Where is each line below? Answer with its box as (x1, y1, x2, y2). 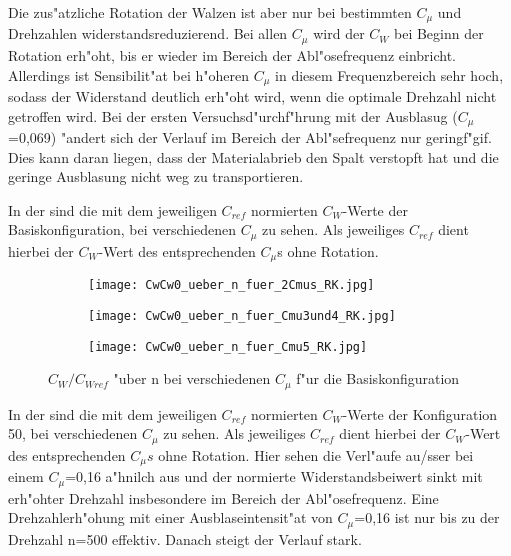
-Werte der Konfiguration (342, 403, 498, 424)
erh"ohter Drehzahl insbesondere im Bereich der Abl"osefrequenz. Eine (8, 487, 439, 508)
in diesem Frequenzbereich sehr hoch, (275, 64, 504, 85)
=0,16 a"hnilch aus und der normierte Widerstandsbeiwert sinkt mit (65, 466, 483, 487)
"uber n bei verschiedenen (113, 368, 271, 389)
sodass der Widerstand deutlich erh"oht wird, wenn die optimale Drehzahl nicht (8, 85, 497, 106)
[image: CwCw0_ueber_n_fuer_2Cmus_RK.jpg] (88, 278, 375, 293)
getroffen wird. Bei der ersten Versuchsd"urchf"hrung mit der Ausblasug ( (8, 105, 458, 126)
